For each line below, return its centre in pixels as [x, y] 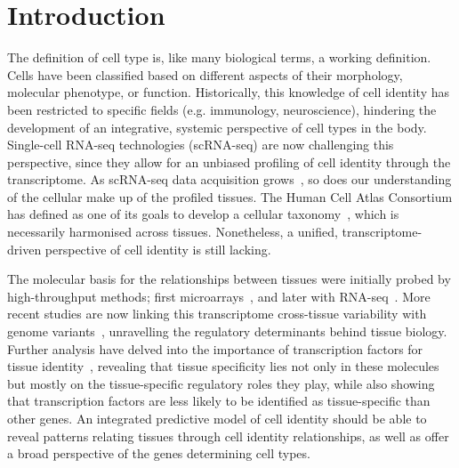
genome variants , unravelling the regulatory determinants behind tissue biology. [227, 331]
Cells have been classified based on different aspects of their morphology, [205, 74]
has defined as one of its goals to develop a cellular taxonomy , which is [203, 214]
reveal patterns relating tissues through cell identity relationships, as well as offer [228, 436]
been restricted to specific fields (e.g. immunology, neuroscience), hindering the [222, 109]
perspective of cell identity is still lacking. [158, 249]
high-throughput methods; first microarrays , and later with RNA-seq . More [219, 296]
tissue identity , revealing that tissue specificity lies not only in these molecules [223, 366]
